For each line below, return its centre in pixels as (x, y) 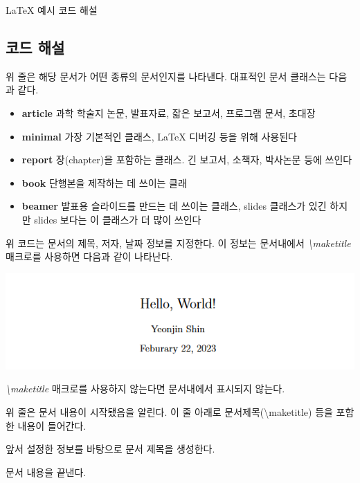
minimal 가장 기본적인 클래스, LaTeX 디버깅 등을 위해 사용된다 (159, 136)
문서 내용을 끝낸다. (46, 472)
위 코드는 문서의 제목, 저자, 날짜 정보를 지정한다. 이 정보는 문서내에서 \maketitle (178, 243)
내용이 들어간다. (52, 425)
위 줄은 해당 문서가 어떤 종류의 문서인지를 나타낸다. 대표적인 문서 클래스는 (166, 76)
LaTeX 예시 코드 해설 (52, 10)
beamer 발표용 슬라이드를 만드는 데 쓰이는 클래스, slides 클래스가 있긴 (174, 206)
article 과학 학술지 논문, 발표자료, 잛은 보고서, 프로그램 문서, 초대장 (169, 112)
